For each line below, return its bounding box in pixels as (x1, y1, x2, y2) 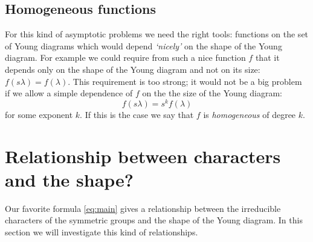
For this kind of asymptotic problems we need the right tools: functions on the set (5, 28, 309, 40)
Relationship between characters (5, 143, 281, 168)
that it (255, 51, 280, 64)
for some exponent (5, 108, 73, 120)
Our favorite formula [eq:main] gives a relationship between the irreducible (5, 202, 281, 214)
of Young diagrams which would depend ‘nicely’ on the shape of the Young (5, 39, 282, 52)
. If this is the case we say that (80, 108, 194, 120)
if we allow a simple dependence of (5, 87, 133, 99)
